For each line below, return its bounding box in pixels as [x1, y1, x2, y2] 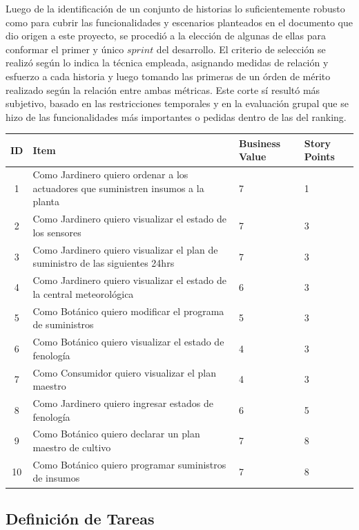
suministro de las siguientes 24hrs [32, 256, 175, 270]
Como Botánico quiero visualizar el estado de [32, 334, 224, 349]
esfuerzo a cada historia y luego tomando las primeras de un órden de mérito [6, 68, 331, 83]
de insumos [32, 471, 80, 485]
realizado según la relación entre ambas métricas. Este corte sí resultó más [6, 82, 320, 97]
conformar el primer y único [6, 41, 124, 56]
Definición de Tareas [6, 507, 155, 529]
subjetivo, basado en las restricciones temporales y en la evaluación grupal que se [6, 96, 349, 111]
